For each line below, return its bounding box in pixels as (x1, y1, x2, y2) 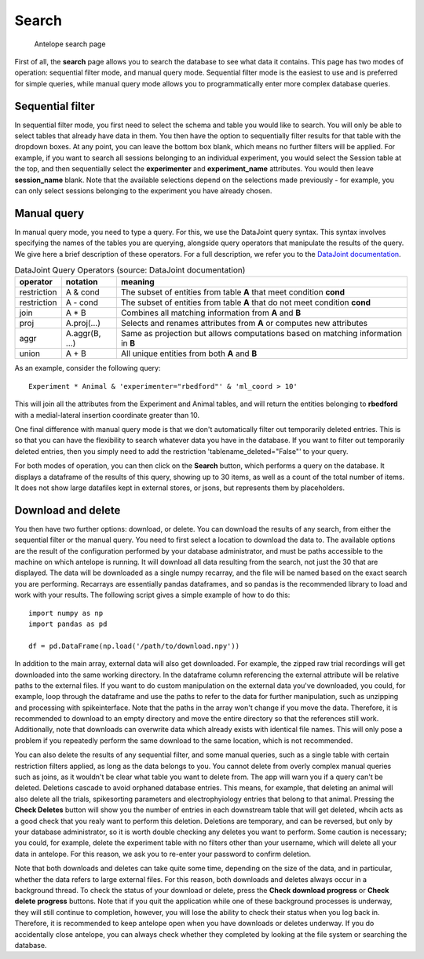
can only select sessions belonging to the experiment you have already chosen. (14, 185, 272, 196)
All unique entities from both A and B (120, 348, 258, 359)
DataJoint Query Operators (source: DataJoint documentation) (14, 265, 246, 276)
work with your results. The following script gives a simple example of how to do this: (14, 590, 291, 600)
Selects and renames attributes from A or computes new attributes (120, 318, 368, 329)
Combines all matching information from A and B (120, 307, 302, 318)
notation (65, 276, 98, 287)
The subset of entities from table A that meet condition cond (120, 287, 345, 298)
